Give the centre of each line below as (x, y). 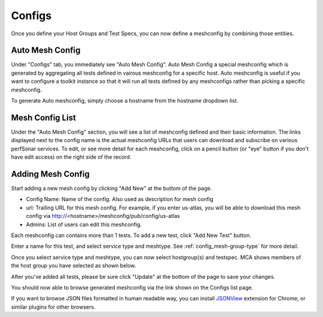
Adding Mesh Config (50, 174)
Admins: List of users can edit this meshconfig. (84, 224)
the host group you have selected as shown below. (74, 266)
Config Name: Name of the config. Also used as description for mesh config (120, 199)
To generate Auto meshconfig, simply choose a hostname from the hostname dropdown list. (125, 101)
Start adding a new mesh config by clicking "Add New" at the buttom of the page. (112, 188)
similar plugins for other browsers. (53, 307)
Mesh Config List (43, 117)
